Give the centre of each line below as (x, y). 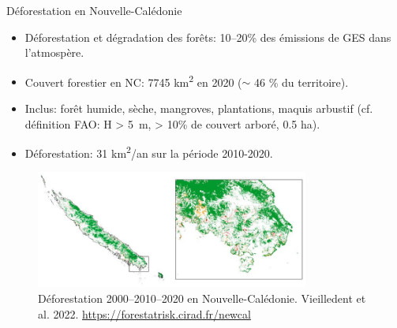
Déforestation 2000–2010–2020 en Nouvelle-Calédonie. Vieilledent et (202, 298)
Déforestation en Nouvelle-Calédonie (94, 10)
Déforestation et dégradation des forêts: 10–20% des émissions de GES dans (208, 37)
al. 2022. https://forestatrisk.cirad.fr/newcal (144, 313)
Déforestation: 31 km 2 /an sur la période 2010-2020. (149, 152)
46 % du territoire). (301, 82)
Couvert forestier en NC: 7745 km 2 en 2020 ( (133, 80)
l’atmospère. (54, 52)
